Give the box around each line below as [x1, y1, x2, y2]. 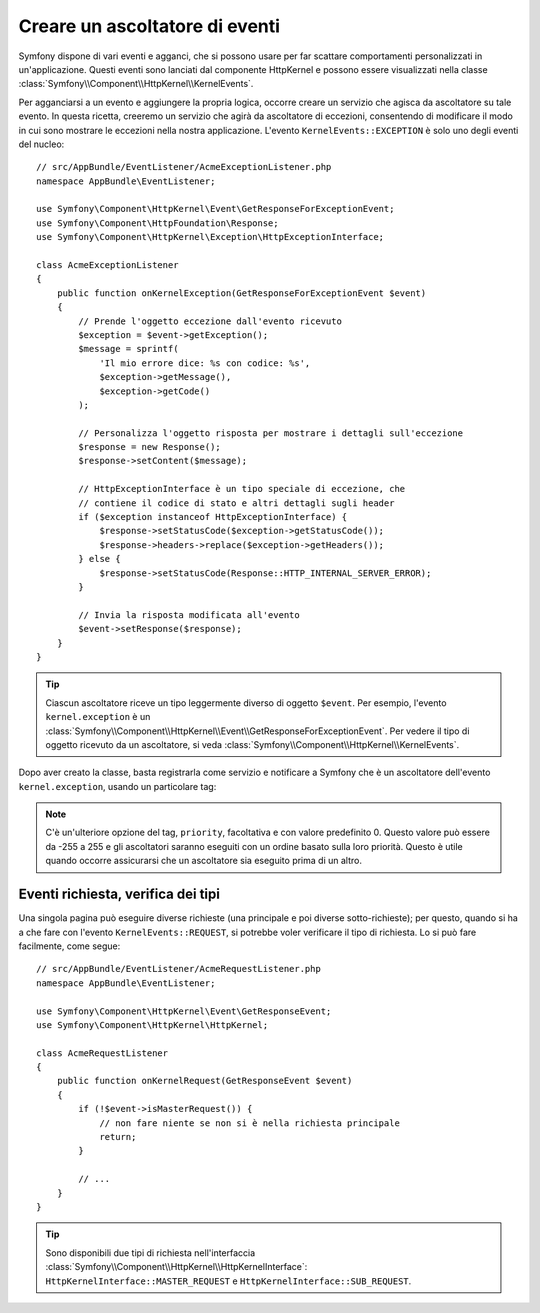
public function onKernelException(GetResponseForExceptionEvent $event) [56, 287, 427, 299]
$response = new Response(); [78, 441, 222, 453]
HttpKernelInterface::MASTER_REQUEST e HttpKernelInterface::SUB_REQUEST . [45, 1275, 412, 1287]
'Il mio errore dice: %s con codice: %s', [99, 357, 311, 369]
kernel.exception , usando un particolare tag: [18, 780, 217, 792]
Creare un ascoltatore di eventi [18, 15, 280, 37]
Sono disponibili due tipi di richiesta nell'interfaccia [45, 1246, 256, 1259]
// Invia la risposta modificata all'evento [78, 609, 300, 620]
